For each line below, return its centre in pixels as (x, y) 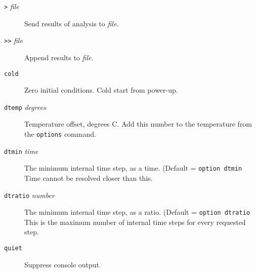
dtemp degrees (25, 107)
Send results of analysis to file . (72, 23)
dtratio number (29, 195)
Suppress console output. (63, 264)
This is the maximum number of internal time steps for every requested (135, 222)
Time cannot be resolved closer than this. (89, 178)
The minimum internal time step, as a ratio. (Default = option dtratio (137, 212)
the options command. (60, 134)
